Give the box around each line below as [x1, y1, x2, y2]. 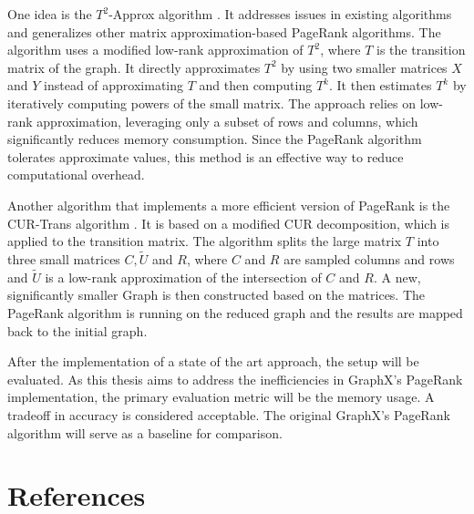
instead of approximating [44, 76, 184, 95]
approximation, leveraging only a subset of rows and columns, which [36, 111, 418, 130]
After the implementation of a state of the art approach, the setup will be [7, 352, 419, 371]
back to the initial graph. [7, 321, 148, 340]
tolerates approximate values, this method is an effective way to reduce [7, 147, 404, 166]
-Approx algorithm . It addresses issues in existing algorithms [108, 5, 452, 23]
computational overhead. [7, 165, 145, 184]
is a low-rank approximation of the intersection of [45, 267, 322, 286]
